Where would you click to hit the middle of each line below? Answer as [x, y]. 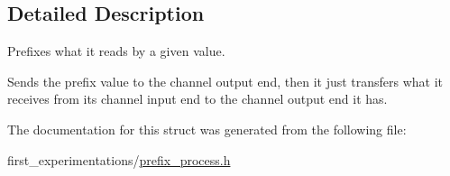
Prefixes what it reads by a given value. [116, 51]
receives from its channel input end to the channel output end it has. [197, 99]
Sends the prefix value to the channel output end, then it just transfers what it [225, 81]
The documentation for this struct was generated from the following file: [207, 129]
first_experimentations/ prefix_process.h [119, 159]
